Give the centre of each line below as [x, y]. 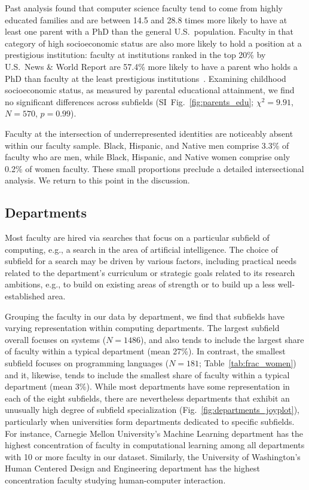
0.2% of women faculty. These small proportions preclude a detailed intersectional [154, 168]
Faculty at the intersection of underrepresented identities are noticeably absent [149, 133]
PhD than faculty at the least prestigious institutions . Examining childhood [146, 78]
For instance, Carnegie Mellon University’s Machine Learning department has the [154, 433]
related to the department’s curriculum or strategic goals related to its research [150, 272]
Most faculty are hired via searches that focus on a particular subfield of [137, 238]
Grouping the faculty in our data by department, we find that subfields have [145, 316]
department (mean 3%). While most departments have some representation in [147, 386]
